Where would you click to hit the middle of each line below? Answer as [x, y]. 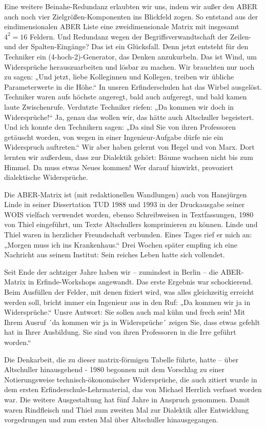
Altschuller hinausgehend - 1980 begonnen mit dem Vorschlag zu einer [115, 369]
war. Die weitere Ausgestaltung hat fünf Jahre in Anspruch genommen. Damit [127, 399]
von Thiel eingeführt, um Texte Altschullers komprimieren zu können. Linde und [131, 224]
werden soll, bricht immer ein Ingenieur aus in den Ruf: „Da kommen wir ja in [127, 302]
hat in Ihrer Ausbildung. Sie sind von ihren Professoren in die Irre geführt [120, 332]
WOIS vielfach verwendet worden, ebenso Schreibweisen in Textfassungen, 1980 [129, 214]
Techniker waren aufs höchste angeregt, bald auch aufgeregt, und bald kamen [126, 97]
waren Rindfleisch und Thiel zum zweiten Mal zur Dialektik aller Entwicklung [127, 409]
